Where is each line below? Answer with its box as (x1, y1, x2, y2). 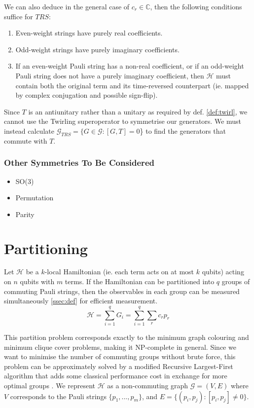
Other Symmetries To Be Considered (4, 156, 154, 169)
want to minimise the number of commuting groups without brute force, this (4, 351, 236, 362)
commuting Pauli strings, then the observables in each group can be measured (4, 286, 240, 296)
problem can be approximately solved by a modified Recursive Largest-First (4, 361, 233, 371)
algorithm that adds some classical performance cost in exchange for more (4, 371, 227, 381)
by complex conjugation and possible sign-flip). (15, 90, 158, 100)
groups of (221, 276, 250, 287)
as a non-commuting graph (107, 380, 188, 390)
